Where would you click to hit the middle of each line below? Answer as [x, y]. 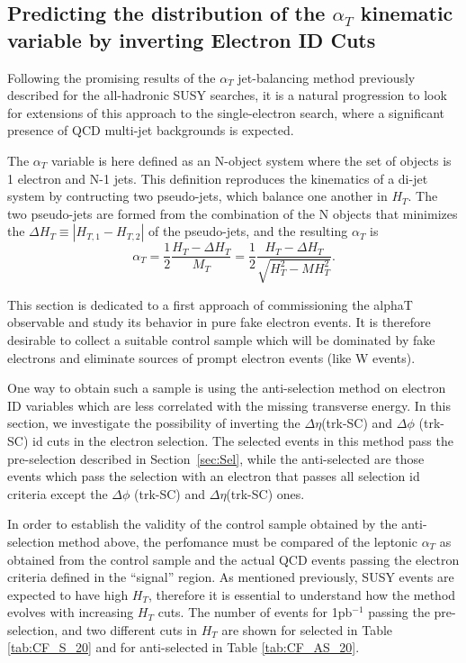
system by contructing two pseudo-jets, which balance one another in [197, 196]
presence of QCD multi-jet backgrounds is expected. [151, 130]
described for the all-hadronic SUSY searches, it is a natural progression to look [227, 95]
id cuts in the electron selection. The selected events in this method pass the [242, 440]
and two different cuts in [129, 629]
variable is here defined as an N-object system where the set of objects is [251, 160]
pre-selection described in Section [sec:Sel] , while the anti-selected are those [216, 458]
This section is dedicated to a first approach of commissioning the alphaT [210, 304]
